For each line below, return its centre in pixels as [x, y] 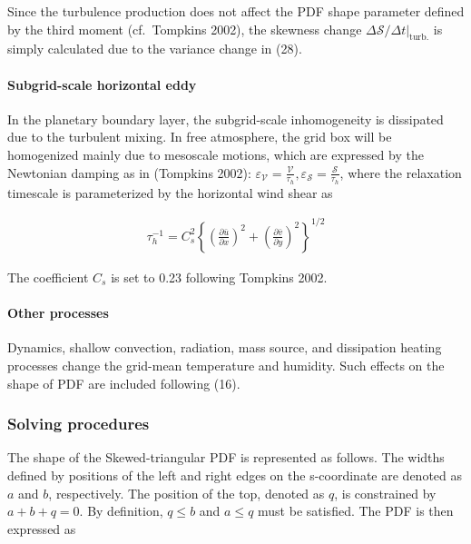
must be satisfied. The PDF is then [356, 511]
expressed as [42, 528]
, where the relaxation [401, 172]
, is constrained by [385, 493]
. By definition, [121, 511]
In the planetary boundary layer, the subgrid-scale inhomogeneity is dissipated [226, 119]
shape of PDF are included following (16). [124, 383]
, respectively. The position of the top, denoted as [186, 493]
